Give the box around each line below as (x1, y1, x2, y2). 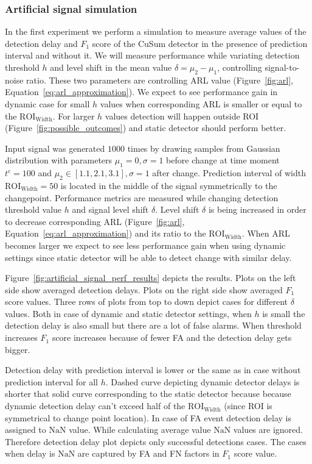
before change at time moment (166, 154, 280, 166)
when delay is (5, 447, 55, 460)
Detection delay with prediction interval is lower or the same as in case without (5, 363, 301, 376)
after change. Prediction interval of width (152, 166, 307, 179)
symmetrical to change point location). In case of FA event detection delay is (5, 411, 291, 424)
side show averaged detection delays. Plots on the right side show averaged (5, 283, 283, 296)
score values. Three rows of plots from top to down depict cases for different (5, 295, 288, 308)
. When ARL (241, 227, 290, 240)
